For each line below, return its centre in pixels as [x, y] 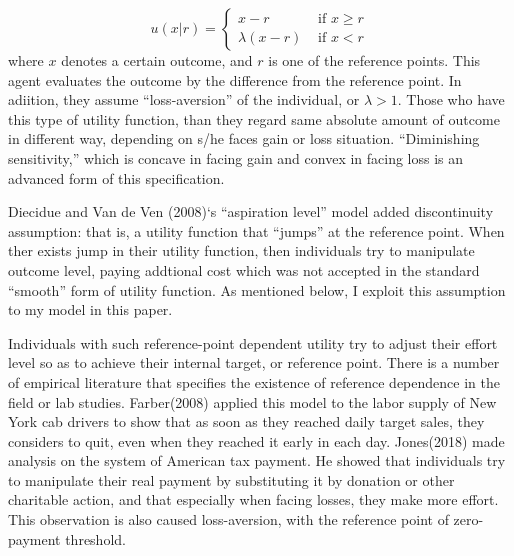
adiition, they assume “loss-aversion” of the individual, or [184, 99]
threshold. [95, 538]
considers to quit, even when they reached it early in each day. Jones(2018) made [256, 440]
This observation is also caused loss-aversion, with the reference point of [228, 519]
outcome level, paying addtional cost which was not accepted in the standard [244, 269]
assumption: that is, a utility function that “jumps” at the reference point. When [256, 230]
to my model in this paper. [90, 309]
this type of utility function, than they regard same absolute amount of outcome [254, 118]
